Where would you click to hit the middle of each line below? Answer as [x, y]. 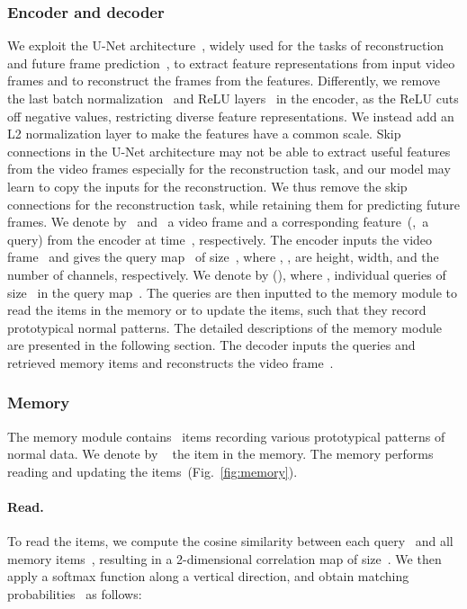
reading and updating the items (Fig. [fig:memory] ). [153, 471]
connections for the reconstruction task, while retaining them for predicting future [233, 204]
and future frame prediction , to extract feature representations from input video [231, 63]
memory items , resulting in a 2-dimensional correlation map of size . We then [225, 558]
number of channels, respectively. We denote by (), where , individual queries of [227, 274]
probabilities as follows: [75, 594]
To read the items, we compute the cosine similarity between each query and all [230, 541]
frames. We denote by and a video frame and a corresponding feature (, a [218, 222]
